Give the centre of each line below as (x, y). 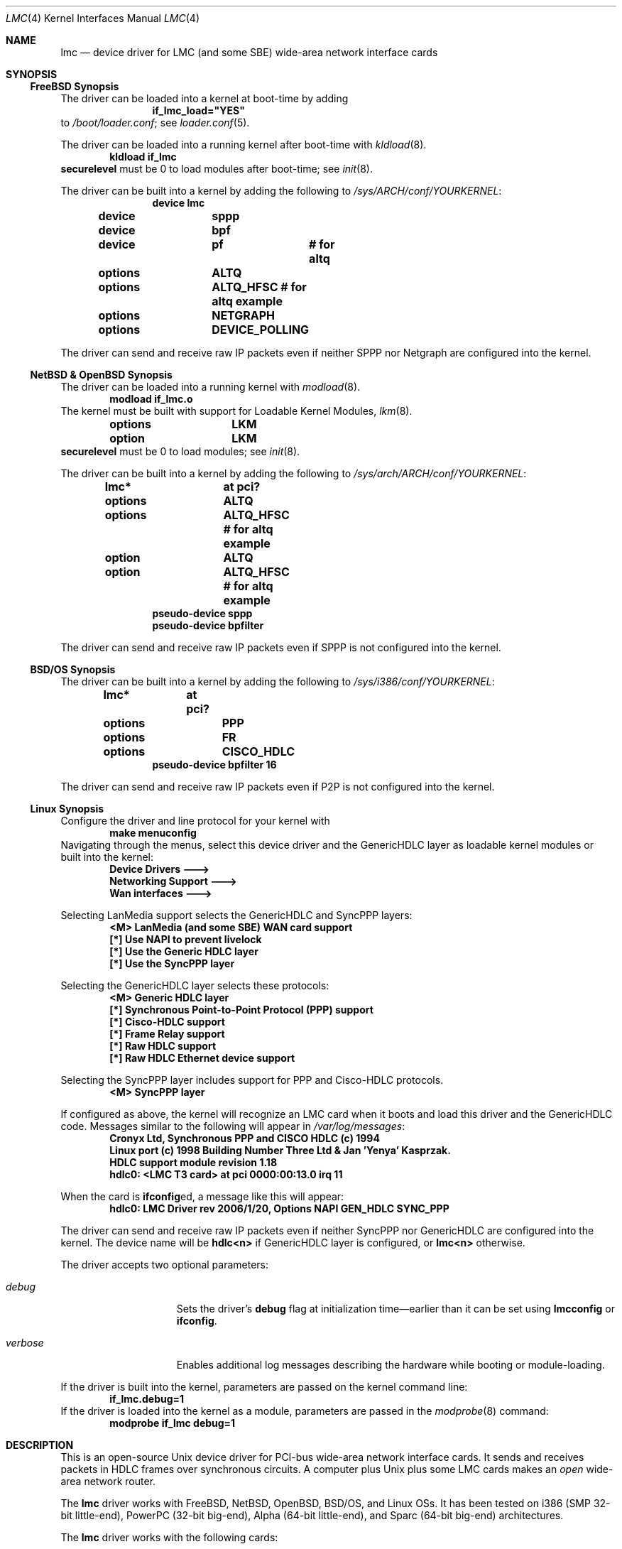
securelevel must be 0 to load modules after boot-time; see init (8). (217, 169)
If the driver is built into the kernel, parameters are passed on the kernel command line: (264, 1387)
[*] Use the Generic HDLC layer (184, 951)
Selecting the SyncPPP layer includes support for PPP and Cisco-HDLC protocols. (252, 1080)
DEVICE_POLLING (261, 330)
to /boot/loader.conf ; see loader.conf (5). (155, 123)
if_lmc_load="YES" (198, 110)
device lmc (179, 203)
